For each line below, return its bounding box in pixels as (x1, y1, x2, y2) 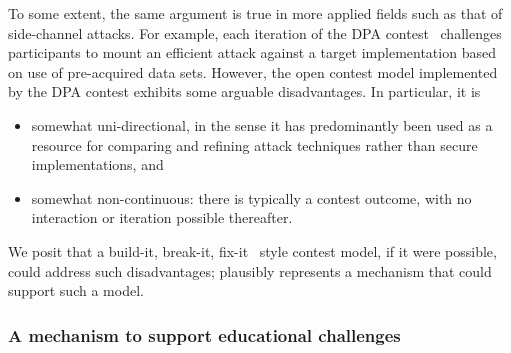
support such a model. (8, 280, 144, 301)
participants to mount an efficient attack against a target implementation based (8, 42, 496, 63)
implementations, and (31, 154, 164, 175)
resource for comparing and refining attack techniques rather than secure (31, 134, 478, 155)
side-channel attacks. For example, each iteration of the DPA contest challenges (8, 22, 502, 43)
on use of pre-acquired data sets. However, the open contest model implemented (8, 61, 498, 82)
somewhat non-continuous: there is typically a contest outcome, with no (31, 187, 472, 208)
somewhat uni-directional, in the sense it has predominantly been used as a (31, 114, 493, 135)
